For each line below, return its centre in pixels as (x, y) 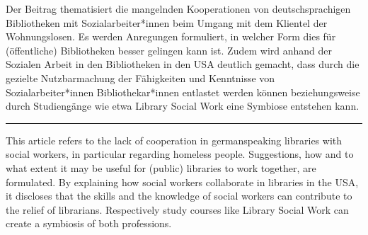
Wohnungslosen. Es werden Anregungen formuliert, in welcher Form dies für (171, 36)
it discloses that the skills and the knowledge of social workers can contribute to (179, 196)
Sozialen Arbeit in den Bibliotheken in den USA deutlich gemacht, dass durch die (183, 64)
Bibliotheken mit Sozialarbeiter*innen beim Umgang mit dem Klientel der (167, 22)
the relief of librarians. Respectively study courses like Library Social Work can (177, 209)
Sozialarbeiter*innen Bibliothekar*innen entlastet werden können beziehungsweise (183, 92)
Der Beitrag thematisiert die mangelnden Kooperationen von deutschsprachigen (178, 8)
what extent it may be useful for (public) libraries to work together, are (161, 167)
